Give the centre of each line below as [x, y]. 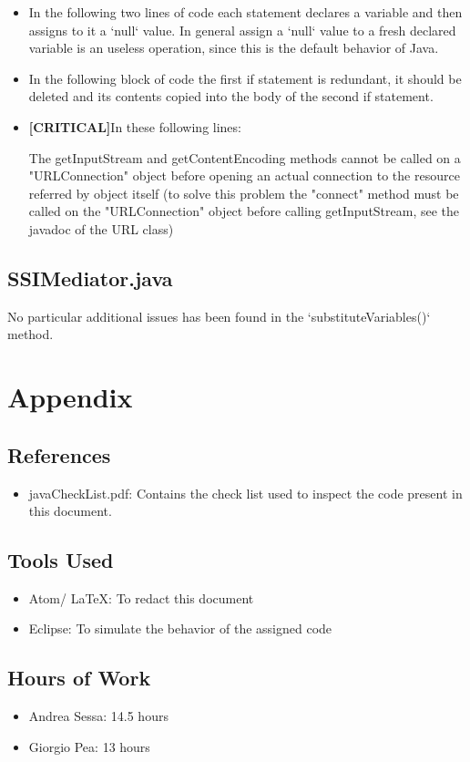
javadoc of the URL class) [101, 228]
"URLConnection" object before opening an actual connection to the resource [244, 175]
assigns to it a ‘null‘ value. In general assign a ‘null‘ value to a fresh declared [242, 30]
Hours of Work [79, 678]
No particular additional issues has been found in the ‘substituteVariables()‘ [219, 316]
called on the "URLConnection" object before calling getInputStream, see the [244, 211]
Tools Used [61, 560]
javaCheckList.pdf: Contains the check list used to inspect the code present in [245, 493]
